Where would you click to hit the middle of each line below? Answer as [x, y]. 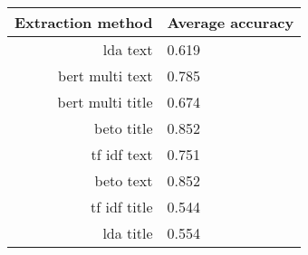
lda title [128, 233]
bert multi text [106, 76]
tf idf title [122, 207]
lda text [128, 49]
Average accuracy [231, 22]
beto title [124, 128]
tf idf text [122, 154]
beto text [124, 180]
